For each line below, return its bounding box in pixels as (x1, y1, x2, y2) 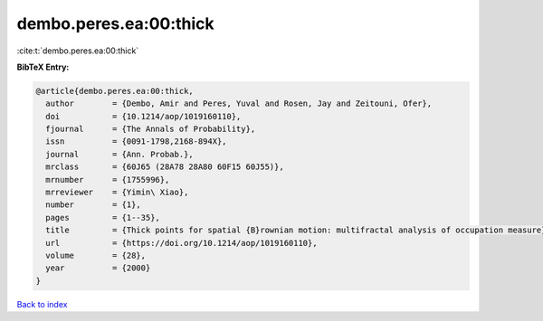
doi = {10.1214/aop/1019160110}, (45, 111, 242, 121)
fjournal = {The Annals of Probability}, (45, 124, 256, 135)
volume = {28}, (45, 250, 147, 260)
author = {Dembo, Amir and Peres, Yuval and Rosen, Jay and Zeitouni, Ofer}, (45, 99, 433, 109)
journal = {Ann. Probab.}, (45, 149, 194, 159)
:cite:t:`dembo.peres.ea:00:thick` (16, 45, 139, 56)
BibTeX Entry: (16, 61, 70, 72)
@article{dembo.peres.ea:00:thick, (35, 86, 194, 96)
